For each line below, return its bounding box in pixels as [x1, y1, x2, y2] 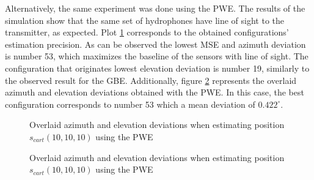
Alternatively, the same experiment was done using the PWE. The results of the [5, 2, 305, 14]
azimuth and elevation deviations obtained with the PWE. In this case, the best [5, 86, 304, 99]
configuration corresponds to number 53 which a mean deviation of [5, 97, 255, 110]
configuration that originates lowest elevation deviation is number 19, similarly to [5, 61, 310, 74]
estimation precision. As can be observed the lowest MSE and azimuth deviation [5, 37, 306, 50]
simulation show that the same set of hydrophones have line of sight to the [5, 13, 285, 26]
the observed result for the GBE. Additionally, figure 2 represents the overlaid [5, 73, 297, 86]
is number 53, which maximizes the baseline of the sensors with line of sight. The [5, 50, 309, 62]
